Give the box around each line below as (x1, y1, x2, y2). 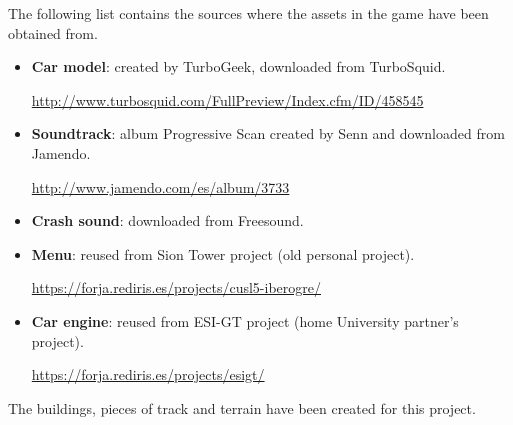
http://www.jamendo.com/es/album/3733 (31, 176, 290, 197)
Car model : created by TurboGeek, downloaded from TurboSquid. (31, 56, 446, 77)
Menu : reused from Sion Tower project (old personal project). (31, 243, 415, 264)
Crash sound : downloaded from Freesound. (31, 210, 304, 231)
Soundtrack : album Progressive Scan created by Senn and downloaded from (31, 123, 505, 144)
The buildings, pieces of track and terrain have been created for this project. (8, 397, 476, 418)
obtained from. (8, 22, 98, 43)
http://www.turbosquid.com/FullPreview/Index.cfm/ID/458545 (31, 89, 424, 110)
